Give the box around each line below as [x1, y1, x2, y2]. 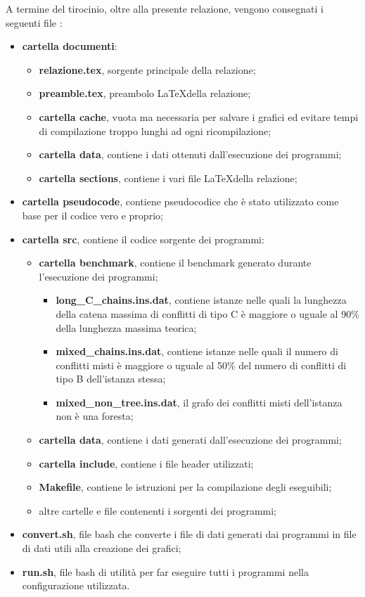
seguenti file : [6, 15, 63, 30]
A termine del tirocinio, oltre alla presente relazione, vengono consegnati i [6, 1, 324, 15]
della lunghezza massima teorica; [56, 320, 197, 335]
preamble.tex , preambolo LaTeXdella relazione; [39, 86, 251, 101]
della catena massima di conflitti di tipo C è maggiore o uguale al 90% [56, 306, 359, 321]
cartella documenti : [22, 39, 117, 53]
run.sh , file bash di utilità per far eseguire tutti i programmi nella [22, 564, 309, 579]
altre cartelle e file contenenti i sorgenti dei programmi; [39, 503, 277, 518]
